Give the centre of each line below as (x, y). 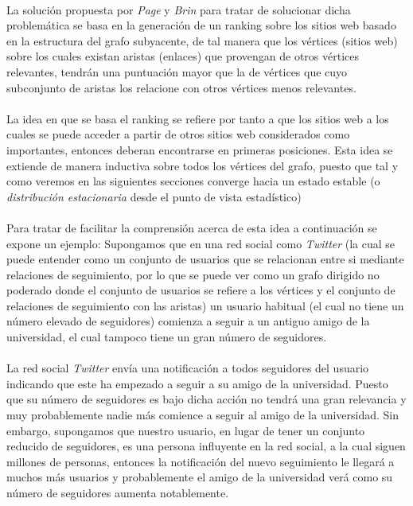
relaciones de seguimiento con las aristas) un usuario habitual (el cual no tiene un (205, 305)
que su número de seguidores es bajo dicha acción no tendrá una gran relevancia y (206, 399)
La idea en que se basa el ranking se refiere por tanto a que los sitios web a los (198, 118)
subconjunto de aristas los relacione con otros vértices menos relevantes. (181, 87)
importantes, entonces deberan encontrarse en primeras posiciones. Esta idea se (200, 149)
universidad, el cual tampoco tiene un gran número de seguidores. (167, 337)
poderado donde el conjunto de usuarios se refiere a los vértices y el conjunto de (201, 290)
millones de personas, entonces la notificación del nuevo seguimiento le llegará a (201, 461)
